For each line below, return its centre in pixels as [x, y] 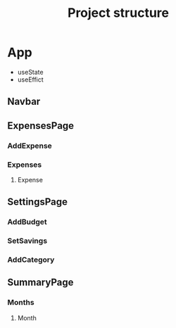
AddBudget [27, 222]
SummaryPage [40, 283]
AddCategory [31, 260]
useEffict [30, 80]
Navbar [24, 102]
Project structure [118, 13]
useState [30, 72]
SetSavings [27, 241]
